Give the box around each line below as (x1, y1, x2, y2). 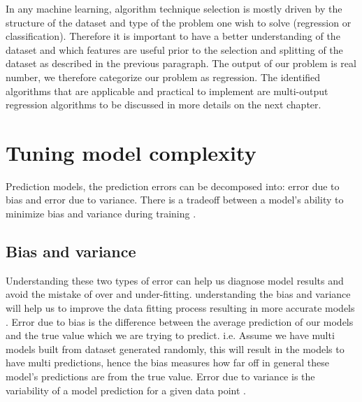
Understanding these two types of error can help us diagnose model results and (6, 273, 344, 287)
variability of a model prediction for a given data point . (6, 382, 246, 397)
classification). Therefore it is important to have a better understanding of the (6, 29, 340, 43)
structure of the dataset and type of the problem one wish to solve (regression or (6, 15, 352, 29)
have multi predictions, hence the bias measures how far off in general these (6, 355, 329, 370)
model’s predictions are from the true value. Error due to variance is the (6, 369, 315, 384)
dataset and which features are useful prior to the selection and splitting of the (6, 42, 343, 57)
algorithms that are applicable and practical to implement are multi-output (6, 83, 328, 98)
